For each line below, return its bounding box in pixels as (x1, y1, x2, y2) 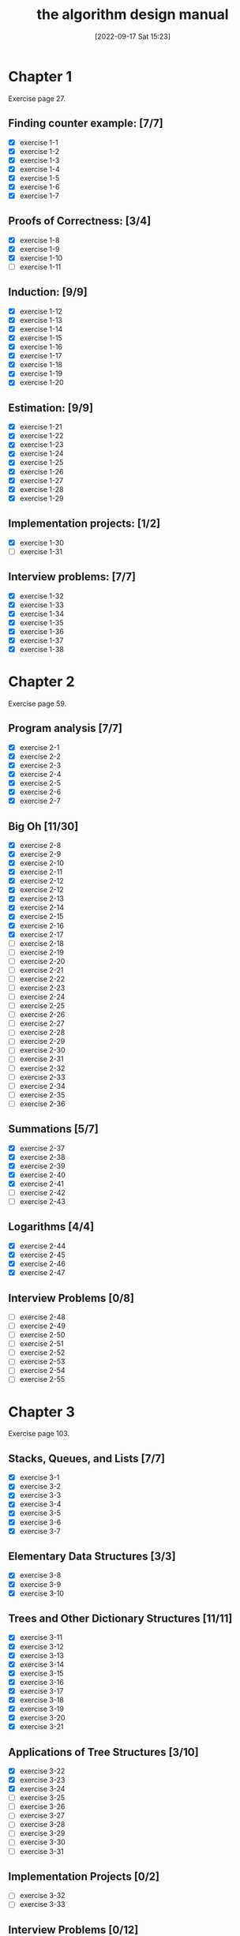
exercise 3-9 (19, 1579, 62, 1589)
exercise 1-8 (19, 235, 60, 245)
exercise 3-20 (19, 1713, 66, 1722)
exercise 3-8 (19, 1570, 62, 1580)
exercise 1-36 (19, 626, 65, 636)
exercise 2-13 (19, 894, 65, 903)
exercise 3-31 (19, 1846, 65, 1856)
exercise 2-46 (19, 1259, 66, 1268)
